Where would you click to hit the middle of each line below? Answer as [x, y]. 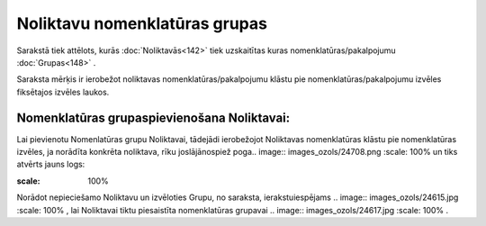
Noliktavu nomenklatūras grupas [142, 23]
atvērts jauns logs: [51, 164]
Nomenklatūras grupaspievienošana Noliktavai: [153, 118]
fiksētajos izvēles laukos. [63, 92]
